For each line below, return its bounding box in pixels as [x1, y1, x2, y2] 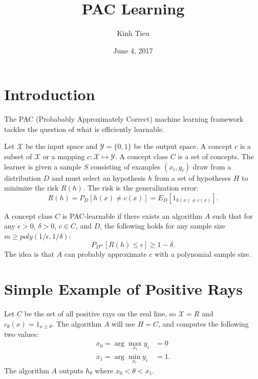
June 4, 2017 [113, 45, 153, 55]
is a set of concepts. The [178, 151, 254, 162]
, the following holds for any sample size [100, 220, 226, 231]
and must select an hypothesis [51, 172, 146, 183]
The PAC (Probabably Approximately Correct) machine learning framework [4, 113, 244, 124]
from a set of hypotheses [154, 172, 231, 183]
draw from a [192, 161, 231, 172]
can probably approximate [64, 248, 147, 259]
